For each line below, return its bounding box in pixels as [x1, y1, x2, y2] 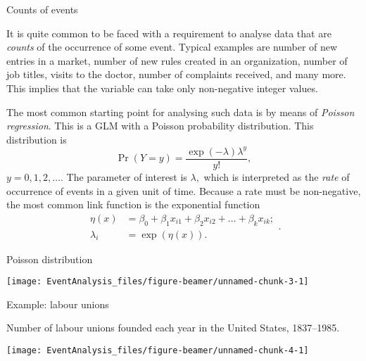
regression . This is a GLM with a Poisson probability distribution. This [6, 118, 314, 133]
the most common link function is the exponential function [6, 197, 260, 212]
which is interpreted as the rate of [203, 169, 350, 184]
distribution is [6, 132, 67, 146]
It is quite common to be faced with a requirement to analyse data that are [6, 25, 332, 40]
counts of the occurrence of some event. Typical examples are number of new [6, 39, 338, 54]
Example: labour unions [6, 296, 109, 311]
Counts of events [6, 2, 78, 16]
